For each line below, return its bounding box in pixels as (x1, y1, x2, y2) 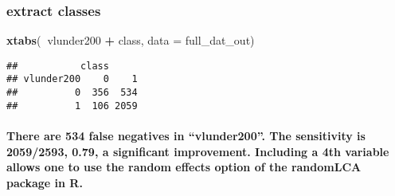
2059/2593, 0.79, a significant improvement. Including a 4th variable (6, 143, 389, 159)
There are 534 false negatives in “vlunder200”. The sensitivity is (6, 127, 366, 144)
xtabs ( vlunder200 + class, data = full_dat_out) (6, 32, 255, 49)
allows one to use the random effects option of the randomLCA (6, 159, 362, 175)
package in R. (6, 174, 83, 190)
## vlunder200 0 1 (6, 73, 138, 85)
